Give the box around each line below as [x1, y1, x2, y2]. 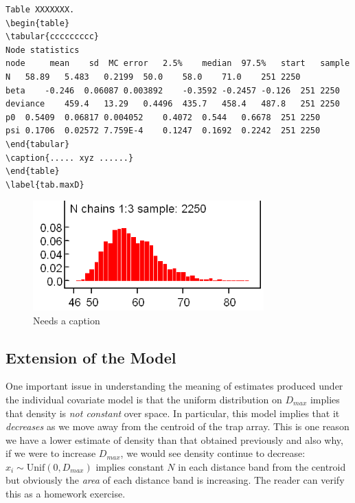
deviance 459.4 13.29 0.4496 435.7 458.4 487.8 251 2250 [5, 99, 340, 109]
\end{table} [5, 166, 60, 177]
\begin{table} [5, 18, 70, 28]
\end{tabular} [5, 139, 70, 149]
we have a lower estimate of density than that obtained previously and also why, [5, 432, 343, 447]
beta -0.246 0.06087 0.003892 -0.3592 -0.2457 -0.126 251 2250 [5, 85, 340, 96]
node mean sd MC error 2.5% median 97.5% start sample [5, 58, 350, 69]
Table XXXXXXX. [5, 5, 75, 14]
